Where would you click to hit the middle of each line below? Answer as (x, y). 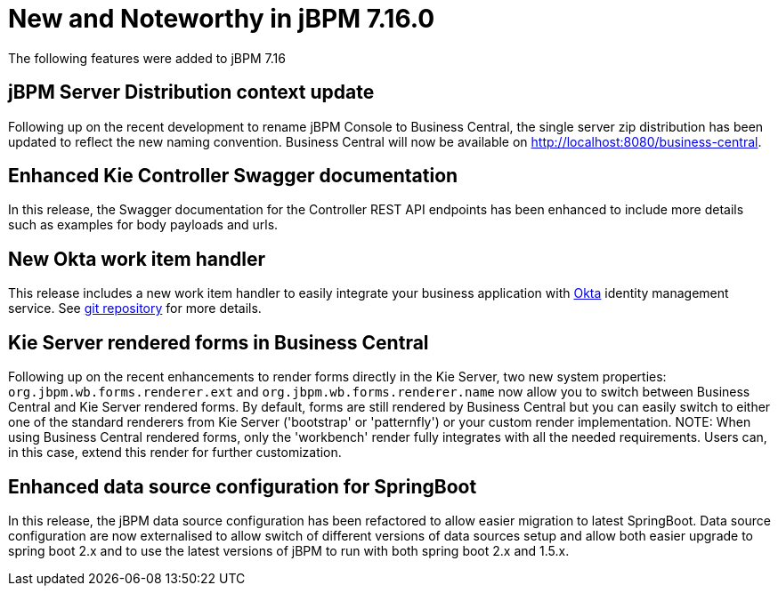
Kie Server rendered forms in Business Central (219, 342)
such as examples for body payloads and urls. (143, 225)
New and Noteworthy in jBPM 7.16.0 (222, 19)
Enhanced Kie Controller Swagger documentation (233, 176)
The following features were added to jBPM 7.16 (147, 58)
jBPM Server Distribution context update (191, 92)
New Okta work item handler (137, 259)
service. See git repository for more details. (135, 309)
